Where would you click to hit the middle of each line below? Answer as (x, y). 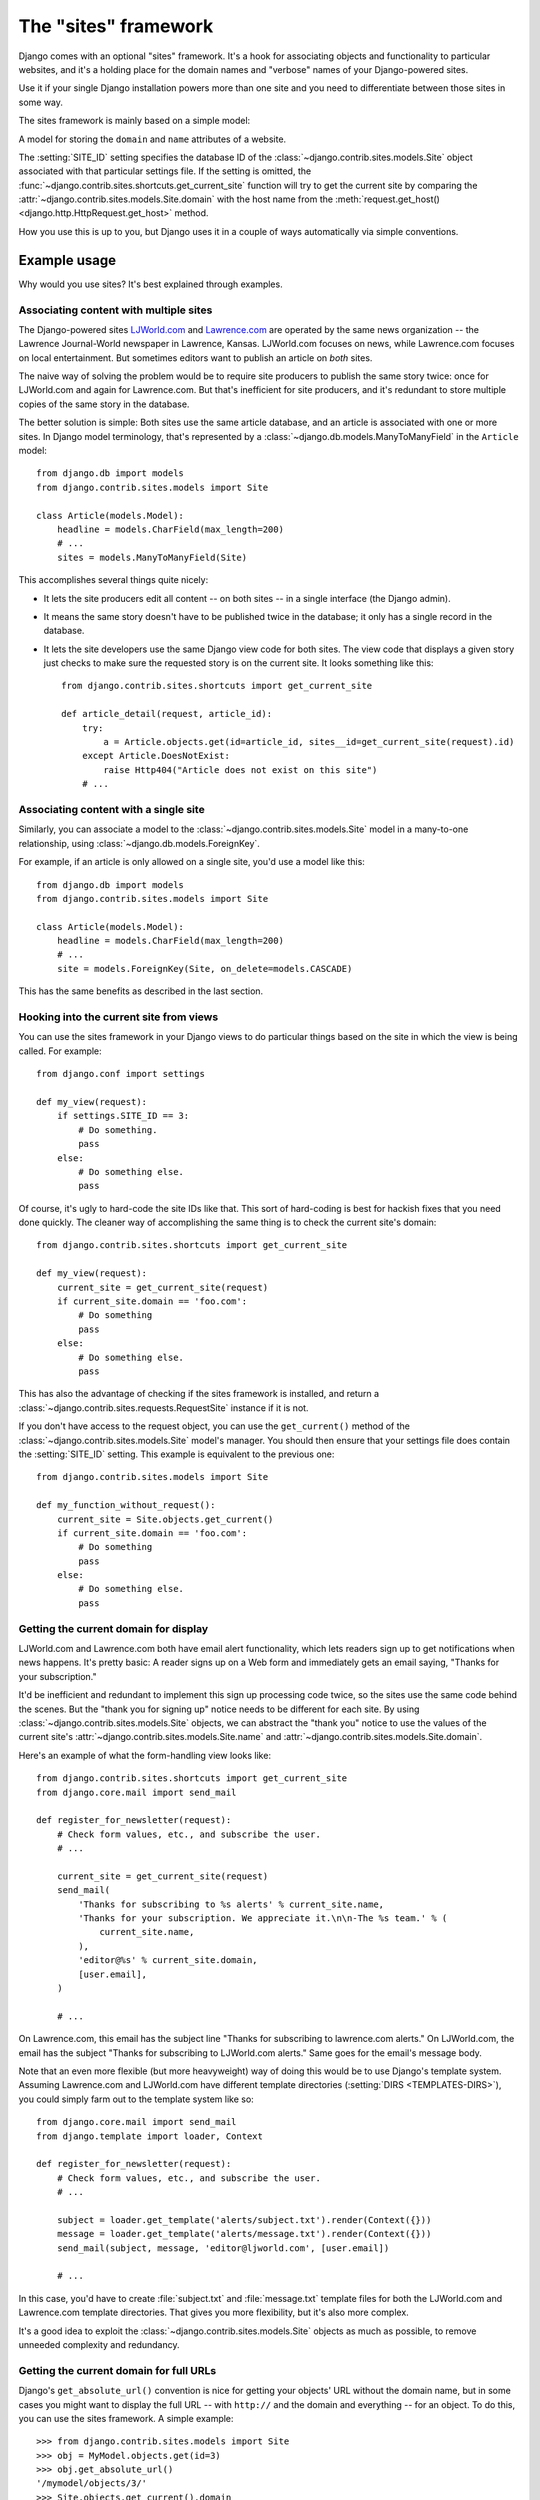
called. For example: (60, 1051)
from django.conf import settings (120, 1074)
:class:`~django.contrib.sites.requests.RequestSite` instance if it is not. (163, 1407)
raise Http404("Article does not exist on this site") (240, 769)
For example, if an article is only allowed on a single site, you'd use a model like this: (191, 862)
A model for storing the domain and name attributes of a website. (152, 139)
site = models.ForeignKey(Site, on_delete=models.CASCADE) (204, 968)
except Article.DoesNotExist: (155, 756)
